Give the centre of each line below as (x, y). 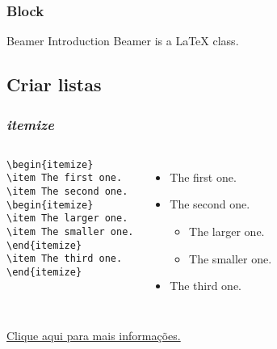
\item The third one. (65, 259)
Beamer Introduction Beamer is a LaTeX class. (123, 41)
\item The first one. (65, 178)
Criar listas (54, 84)
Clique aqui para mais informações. (94, 335)
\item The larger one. (67, 219)
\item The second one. (67, 192)
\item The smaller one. (70, 232)
